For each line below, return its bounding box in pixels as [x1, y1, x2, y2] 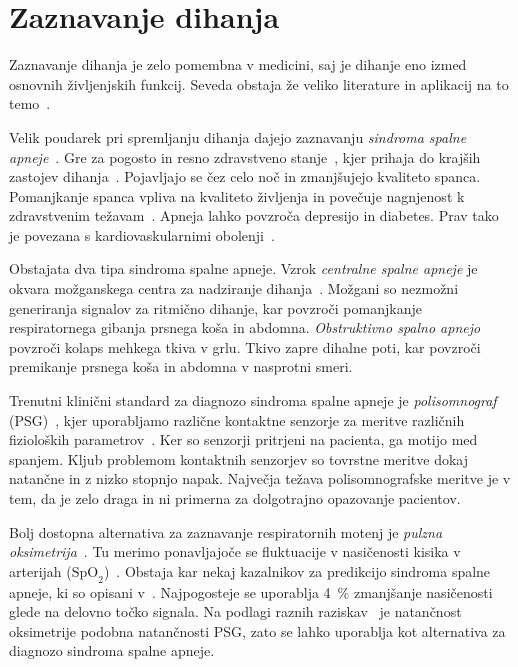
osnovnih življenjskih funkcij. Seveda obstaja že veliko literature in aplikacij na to [9, 73, 509, 94]
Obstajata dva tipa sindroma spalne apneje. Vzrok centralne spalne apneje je [9, 258, 478, 279]
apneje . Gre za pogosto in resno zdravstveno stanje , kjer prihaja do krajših [9, 146, 481, 167]
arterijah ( [9, 560, 72, 581]
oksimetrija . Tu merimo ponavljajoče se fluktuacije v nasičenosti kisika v [9, 541, 461, 562]
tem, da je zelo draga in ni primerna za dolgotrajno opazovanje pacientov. [9, 488, 461, 508]
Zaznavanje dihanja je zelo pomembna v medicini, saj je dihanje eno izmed [9, 54, 467, 75]
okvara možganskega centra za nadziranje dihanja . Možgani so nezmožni [9, 278, 459, 299]
